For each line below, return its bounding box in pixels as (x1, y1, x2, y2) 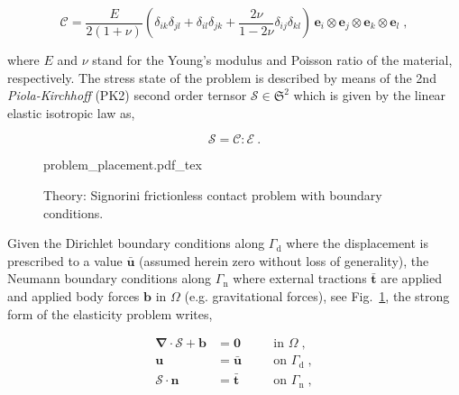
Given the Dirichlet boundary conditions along (7, 234, 265, 253)
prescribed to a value (7, 251, 123, 270)
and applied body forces (7, 286, 140, 305)
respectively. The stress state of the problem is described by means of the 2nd (7, 68, 436, 87)
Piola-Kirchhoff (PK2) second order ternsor (7, 86, 247, 105)
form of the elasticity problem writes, (7, 304, 213, 323)
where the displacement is (286, 234, 429, 253)
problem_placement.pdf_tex (43, 155, 202, 174)
